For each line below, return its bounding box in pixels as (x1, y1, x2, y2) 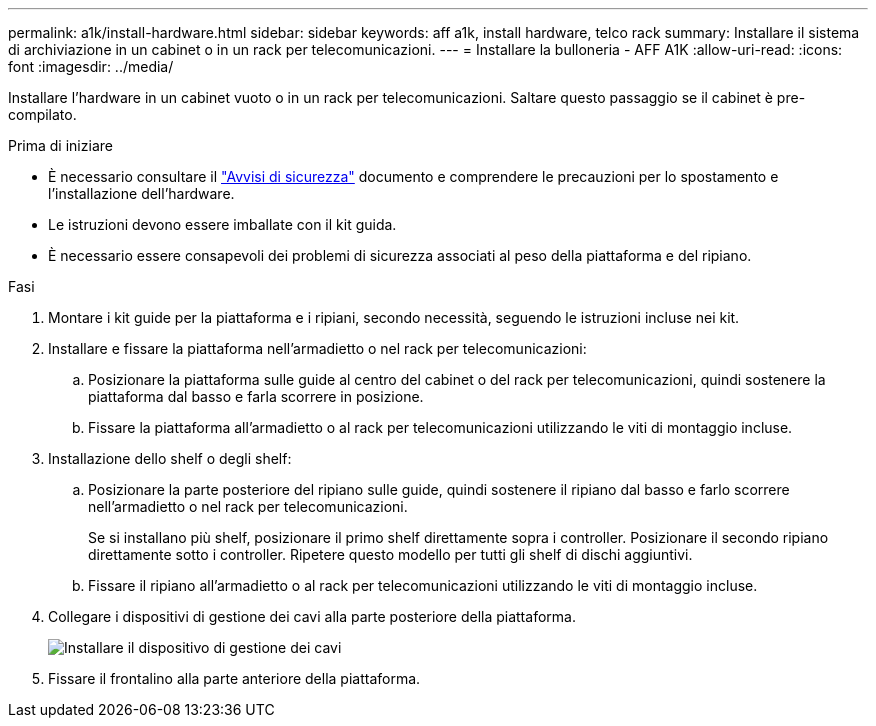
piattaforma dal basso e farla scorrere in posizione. (88, 388, 424, 405)
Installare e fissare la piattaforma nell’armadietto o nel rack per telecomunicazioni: (48, 340, 587, 357)
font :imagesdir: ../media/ (8, 58, 174, 75)
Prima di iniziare (8, 137, 113, 154)
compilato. (8, 106, 77, 123)
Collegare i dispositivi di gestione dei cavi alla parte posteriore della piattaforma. (48, 608, 576, 625)
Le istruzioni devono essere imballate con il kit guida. (48, 216, 397, 233)
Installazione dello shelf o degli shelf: (48, 450, 292, 467)
